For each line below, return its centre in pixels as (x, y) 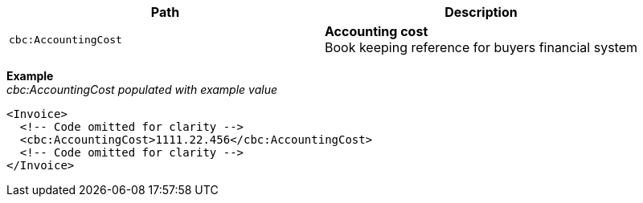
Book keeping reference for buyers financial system (481, 47)
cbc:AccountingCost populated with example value (142, 89)
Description (481, 12)
